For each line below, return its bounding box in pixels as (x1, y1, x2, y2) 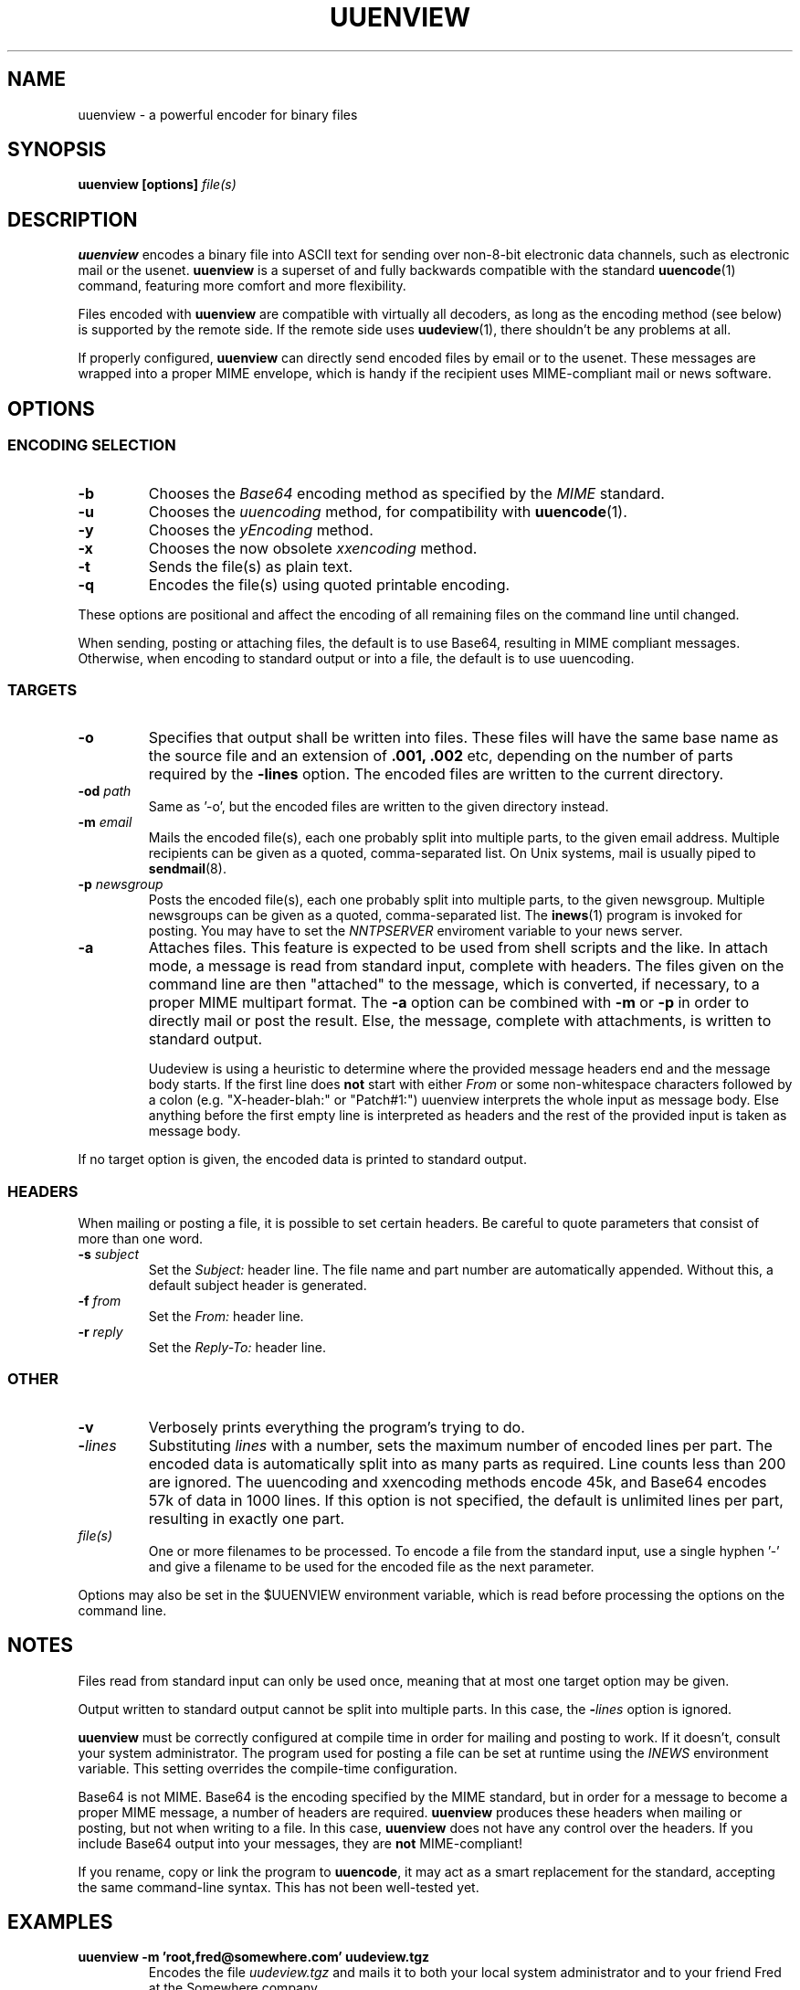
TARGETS (7, 680, 78, 699)
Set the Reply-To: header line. (148, 1339, 327, 1355)
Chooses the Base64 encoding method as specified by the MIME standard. (148, 483, 665, 503)
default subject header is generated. (148, 1277, 367, 1293)
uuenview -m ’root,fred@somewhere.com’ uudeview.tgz (78, 1949, 430, 1965)
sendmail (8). (148, 861, 226, 877)
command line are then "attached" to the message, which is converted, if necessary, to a (148, 975, 760, 994)
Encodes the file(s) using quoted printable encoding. (148, 575, 511, 594)
